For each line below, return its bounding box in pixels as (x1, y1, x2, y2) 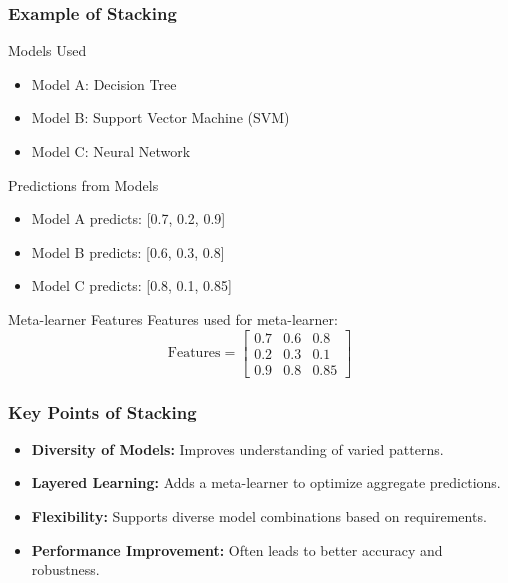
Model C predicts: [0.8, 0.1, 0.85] (31, 275, 232, 296)
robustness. (31, 559, 100, 580)
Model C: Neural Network (31, 141, 191, 161)
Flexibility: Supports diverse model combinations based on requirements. (31, 506, 487, 527)
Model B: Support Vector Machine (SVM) (31, 107, 290, 128)
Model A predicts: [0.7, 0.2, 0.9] (31, 208, 226, 229)
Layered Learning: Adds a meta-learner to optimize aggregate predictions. (31, 472, 501, 493)
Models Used (8, 40, 87, 61)
